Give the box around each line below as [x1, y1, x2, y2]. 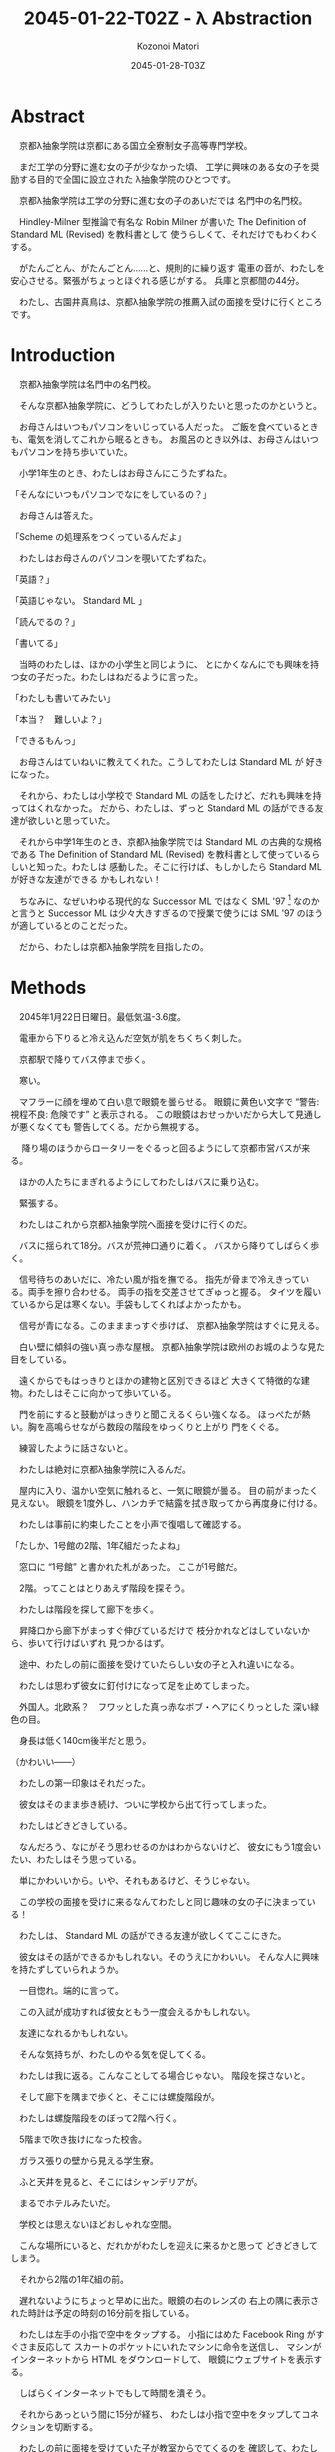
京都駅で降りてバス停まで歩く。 [18, 1053, 151, 1066]
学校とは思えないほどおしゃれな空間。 [18, 2218, 177, 2231]
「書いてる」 [10, 637, 63, 649]
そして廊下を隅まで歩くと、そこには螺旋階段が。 [18, 2091, 220, 2103]
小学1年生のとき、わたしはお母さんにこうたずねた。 [18, 467, 233, 479]
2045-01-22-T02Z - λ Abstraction [23, 7, 313, 30]
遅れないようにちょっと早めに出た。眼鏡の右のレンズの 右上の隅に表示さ [18, 2295, 320, 2307]
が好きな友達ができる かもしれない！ [10, 873, 162, 885]
